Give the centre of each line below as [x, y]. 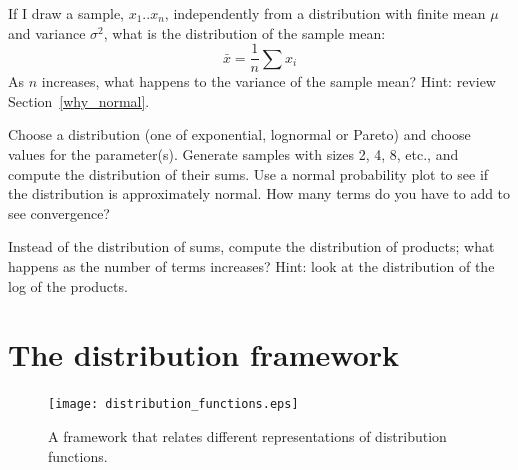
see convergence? [59, 212]
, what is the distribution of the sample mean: [244, 32]
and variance [47, 32]
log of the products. [68, 285]
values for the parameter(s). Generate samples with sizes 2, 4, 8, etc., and [233, 154]
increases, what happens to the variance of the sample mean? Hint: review [268, 81]
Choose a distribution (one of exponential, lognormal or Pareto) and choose [239, 134]
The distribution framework [204, 354]
